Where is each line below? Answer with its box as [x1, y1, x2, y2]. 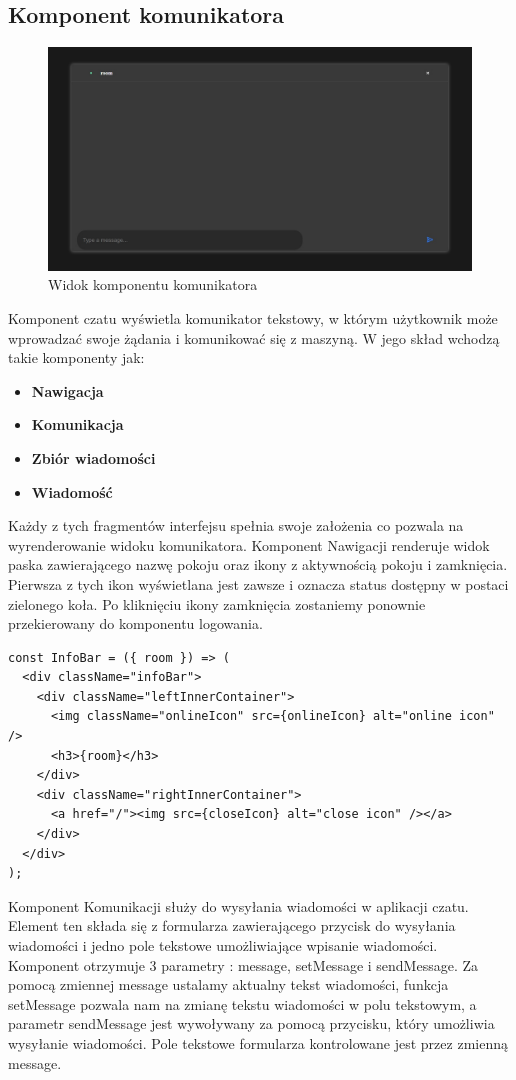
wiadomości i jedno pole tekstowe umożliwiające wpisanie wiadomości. [8, 935, 438, 956]
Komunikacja [31, 414, 124, 435]
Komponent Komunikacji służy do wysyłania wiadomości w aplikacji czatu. [8, 895, 469, 916]
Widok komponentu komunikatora [48, 274, 258, 295]
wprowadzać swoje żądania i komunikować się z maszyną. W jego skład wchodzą [8, 327, 500, 348]
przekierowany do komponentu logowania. [8, 613, 263, 634]
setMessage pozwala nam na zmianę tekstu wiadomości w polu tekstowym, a [8, 993, 477, 1014]
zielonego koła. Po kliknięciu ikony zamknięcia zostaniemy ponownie [8, 593, 426, 614]
